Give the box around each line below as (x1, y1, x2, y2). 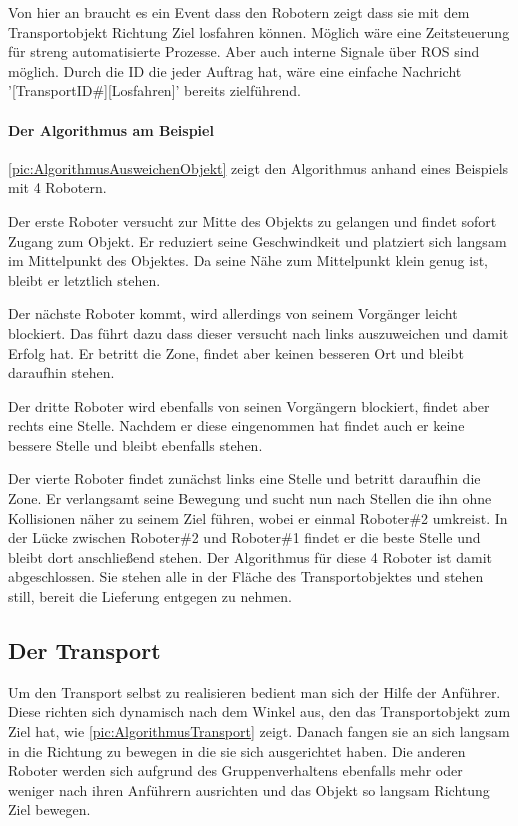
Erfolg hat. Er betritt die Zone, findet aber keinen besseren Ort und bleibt (8, 342, 464, 363)
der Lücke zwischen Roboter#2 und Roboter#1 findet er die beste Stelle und (8, 527, 481, 548)
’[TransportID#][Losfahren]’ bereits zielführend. (8, 80, 301, 101)
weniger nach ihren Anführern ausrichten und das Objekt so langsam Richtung (8, 779, 490, 800)
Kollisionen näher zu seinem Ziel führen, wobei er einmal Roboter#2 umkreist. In (8, 507, 508, 528)
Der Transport (8, 635, 161, 666)
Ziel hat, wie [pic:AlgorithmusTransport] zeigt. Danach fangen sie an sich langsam (8, 721, 510, 742)
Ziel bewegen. (8, 799, 91, 820)
